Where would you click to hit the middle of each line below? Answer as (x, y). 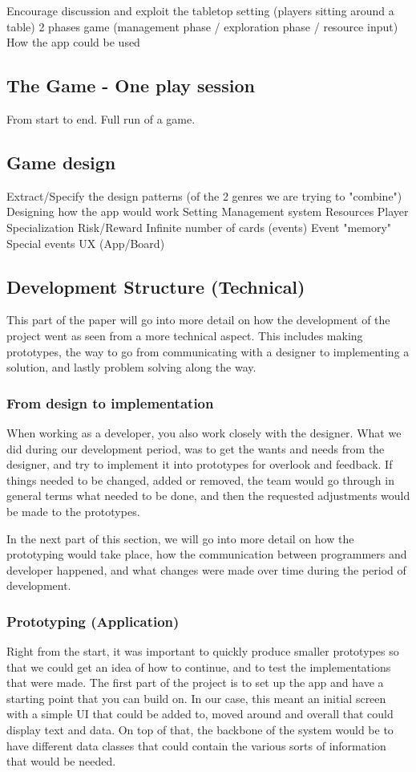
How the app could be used (73, 42)
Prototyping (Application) (93, 621)
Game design (61, 162)
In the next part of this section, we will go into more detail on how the (180, 538)
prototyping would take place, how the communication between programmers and (207, 554)
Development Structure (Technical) (156, 286)
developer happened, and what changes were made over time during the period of (206, 569)
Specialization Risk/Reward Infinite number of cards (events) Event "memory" (199, 227)
